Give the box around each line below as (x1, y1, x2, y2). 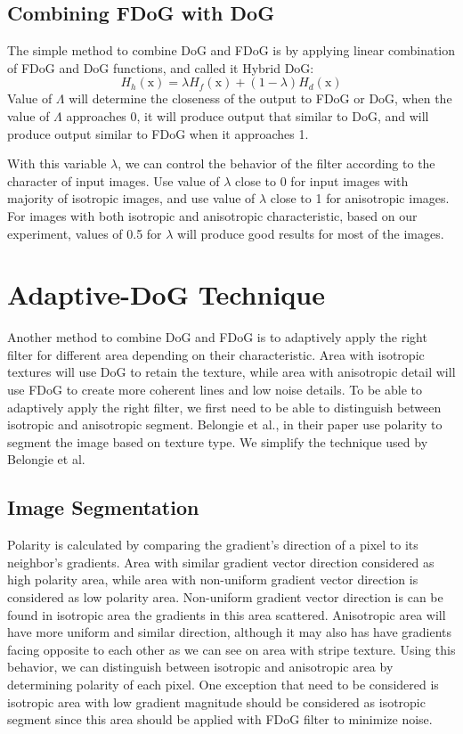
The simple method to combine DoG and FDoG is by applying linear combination (7, 41, 456, 60)
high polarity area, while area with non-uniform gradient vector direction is (7, 570, 418, 589)
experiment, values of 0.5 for (7, 224, 162, 242)
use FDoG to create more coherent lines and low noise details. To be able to (7, 380, 422, 399)
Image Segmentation (7, 493, 199, 521)
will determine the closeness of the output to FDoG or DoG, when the (69, 89, 452, 108)
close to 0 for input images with (235, 171, 409, 190)
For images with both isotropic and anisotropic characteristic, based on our (7, 206, 418, 224)
